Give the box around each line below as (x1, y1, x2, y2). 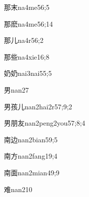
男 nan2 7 (4, 84, 29, 95)
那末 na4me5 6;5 (4, 2, 50, 12)
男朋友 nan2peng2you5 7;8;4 (4, 118, 86, 128)
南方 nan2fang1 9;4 (4, 151, 58, 161)
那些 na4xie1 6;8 (4, 51, 50, 62)
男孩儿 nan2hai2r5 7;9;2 (4, 101, 72, 111)
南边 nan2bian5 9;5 (4, 134, 58, 144)
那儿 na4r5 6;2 (4, 35, 44, 45)
